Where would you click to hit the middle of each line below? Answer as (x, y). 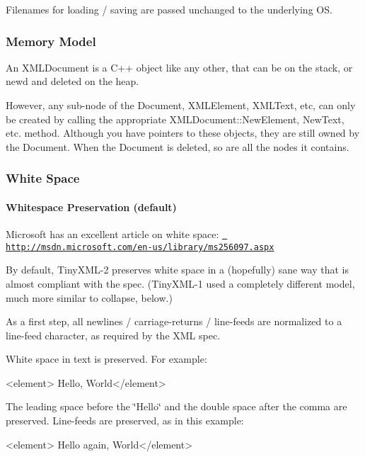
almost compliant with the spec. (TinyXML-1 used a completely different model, (180, 283)
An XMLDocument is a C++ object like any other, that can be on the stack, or (179, 67)
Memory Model (51, 41)
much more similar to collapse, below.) (89, 297)
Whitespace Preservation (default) (91, 207)
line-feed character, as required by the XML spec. (113, 335)
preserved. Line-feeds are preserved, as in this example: (125, 421)
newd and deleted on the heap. (73, 81)
